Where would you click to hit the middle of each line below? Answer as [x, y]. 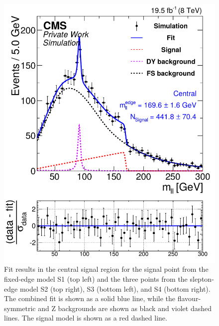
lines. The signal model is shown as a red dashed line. [86, 318]
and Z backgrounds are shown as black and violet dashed [125, 308]
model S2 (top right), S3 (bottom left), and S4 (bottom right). [115, 288]
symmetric [20, 308]
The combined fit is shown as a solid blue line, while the [90, 298]
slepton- [202, 278]
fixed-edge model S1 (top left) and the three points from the [96, 278]
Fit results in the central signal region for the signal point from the [106, 269]
